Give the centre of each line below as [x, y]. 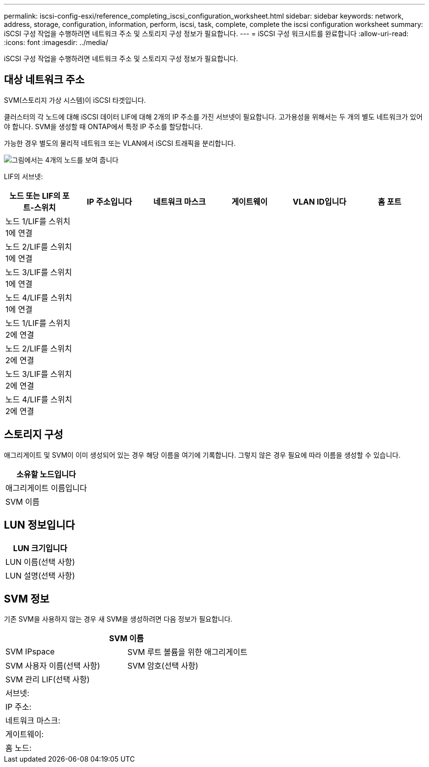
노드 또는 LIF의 [35, 196]
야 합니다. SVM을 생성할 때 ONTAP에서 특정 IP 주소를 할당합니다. [103, 126]
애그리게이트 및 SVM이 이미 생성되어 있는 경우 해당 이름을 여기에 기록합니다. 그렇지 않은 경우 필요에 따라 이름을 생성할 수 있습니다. [202, 455]
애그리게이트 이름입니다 [46, 488]
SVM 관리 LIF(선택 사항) [48, 680]
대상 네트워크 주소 [44, 80]
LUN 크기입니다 [40, 548]
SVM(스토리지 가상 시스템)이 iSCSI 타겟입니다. [75, 100]
